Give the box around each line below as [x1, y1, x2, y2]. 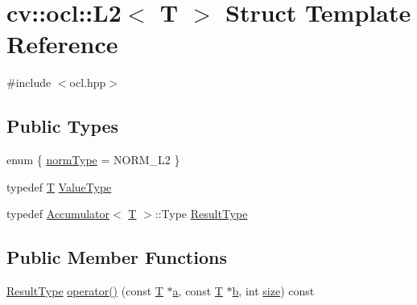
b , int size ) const [232, 282, 315, 299]
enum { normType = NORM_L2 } [6, 151, 180, 168]
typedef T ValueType [6, 178, 112, 195]
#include [6, 74, 52, 91]
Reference [6, 27, 118, 60]
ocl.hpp [69, 74, 106, 91]
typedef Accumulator [6, 205, 110, 222]
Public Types [6, 113, 119, 138]
